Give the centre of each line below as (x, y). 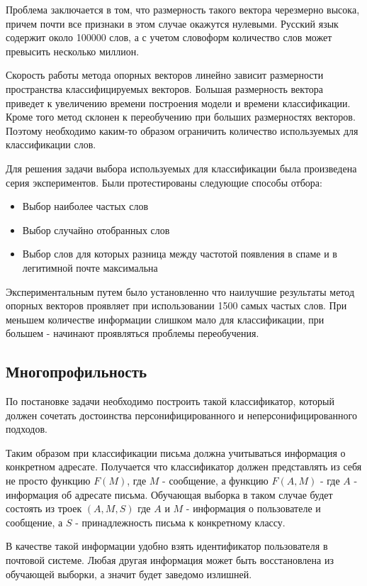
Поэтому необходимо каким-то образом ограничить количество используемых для (182, 130)
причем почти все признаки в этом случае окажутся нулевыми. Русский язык (172, 23)
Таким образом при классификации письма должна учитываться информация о (176, 452)
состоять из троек (44, 508)
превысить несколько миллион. (73, 51)
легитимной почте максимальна (90, 267)
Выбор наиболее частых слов (85, 206)
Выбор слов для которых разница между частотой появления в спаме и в (180, 254)
